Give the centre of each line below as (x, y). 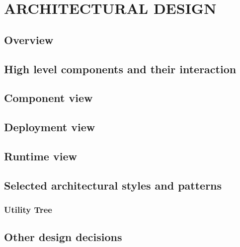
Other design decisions (63, 237)
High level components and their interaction (120, 69)
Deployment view (50, 127)
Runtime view (40, 156)
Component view (48, 98)
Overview (29, 39)
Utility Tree (28, 209)
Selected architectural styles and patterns (113, 185)
